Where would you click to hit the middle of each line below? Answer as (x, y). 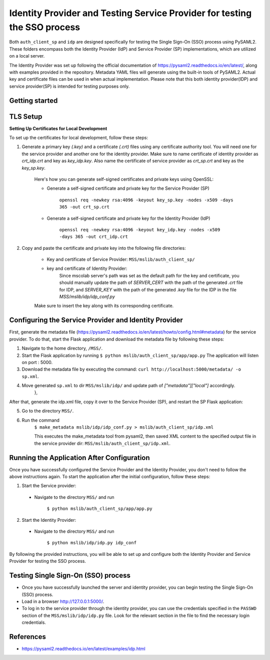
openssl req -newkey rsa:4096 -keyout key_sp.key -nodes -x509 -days (146, 200)
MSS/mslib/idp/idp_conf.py (87, 297)
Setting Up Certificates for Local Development (58, 128)
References (27, 637)
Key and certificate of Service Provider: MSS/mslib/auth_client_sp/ (121, 259)
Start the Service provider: (49, 486)
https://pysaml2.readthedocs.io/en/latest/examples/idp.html (83, 648)
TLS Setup (26, 116)
